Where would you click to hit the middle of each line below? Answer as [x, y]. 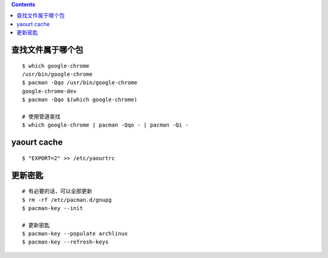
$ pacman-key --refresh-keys [65, 242]
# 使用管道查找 [41, 116]
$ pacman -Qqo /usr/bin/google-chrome [80, 83]
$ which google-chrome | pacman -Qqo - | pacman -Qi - [105, 125]
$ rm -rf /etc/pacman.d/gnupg [67, 200]
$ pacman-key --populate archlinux [75, 234]
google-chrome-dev [50, 91]
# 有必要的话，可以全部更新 [57, 191]
